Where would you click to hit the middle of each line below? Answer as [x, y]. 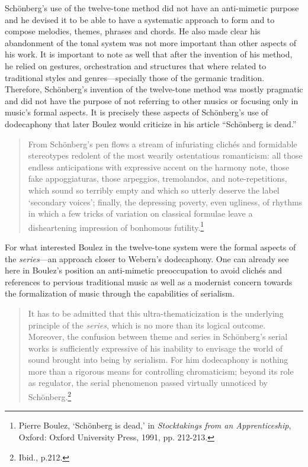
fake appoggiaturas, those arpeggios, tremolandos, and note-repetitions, [158, 178]
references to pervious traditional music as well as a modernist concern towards [149, 281]
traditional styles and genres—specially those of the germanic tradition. [135, 77]
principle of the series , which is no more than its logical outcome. [147, 325]
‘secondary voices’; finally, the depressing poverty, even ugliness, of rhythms [165, 202]
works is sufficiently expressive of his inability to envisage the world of [155, 348]
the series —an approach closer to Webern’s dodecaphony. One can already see [147, 258]
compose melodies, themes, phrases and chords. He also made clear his [133, 31]
